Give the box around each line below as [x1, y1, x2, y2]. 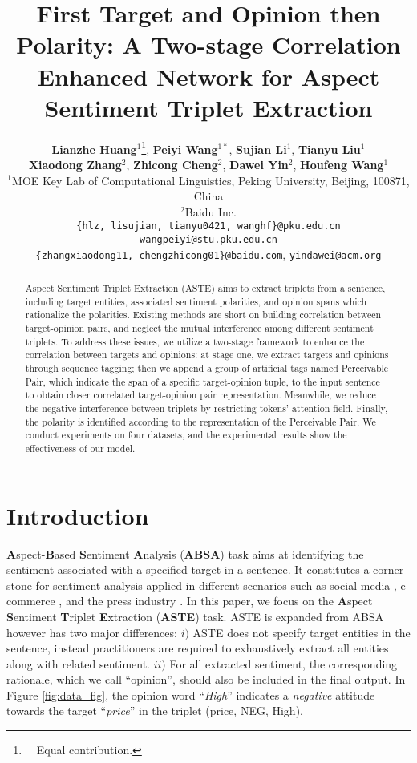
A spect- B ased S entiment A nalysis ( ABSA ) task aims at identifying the [6, 545, 364, 562]
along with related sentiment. [6, 655, 151, 672]
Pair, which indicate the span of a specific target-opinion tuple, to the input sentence [25, 374, 380, 388]
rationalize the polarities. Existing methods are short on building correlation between [25, 308, 382, 321]
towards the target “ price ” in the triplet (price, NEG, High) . [6, 702, 303, 719]
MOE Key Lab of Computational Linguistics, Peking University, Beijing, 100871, [12, 172, 410, 188]
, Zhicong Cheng [126, 155, 218, 172]
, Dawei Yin [222, 155, 289, 172]
